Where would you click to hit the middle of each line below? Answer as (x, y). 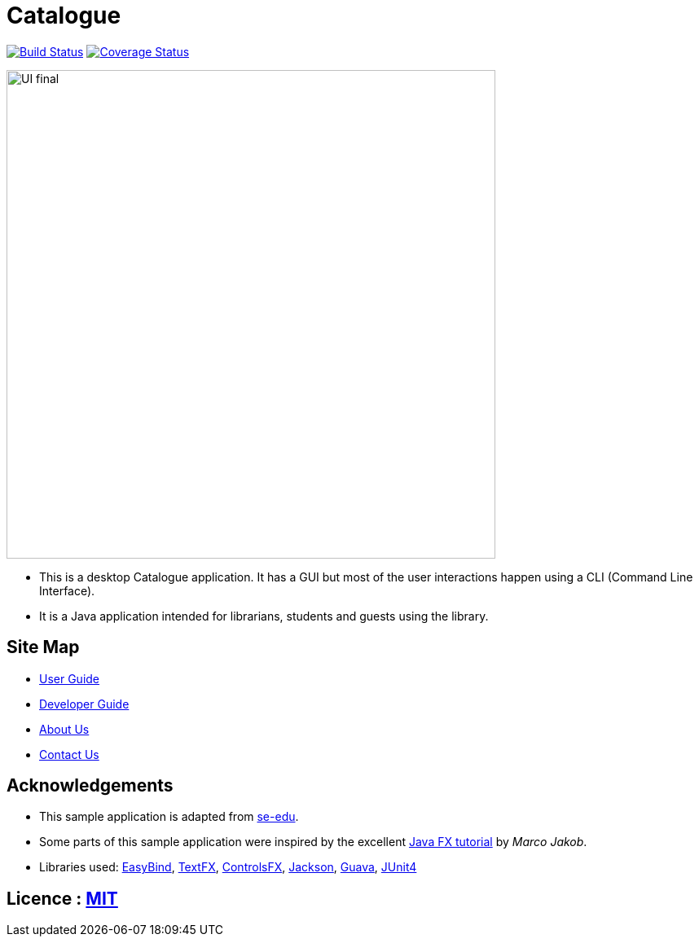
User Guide (70, 678)
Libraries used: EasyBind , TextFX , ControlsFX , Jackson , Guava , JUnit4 (228, 867)
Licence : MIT (62, 898)
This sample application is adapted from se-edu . (169, 817)
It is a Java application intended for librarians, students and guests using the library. (264, 616)
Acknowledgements (90, 786)
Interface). (67, 590)
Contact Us (69, 754)
